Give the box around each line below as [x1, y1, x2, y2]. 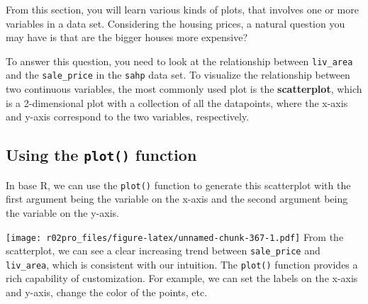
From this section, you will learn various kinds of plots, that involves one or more [6, 2, 359, 16]
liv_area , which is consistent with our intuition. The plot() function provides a [6, 257, 358, 271]
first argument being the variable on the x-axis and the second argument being [6, 191, 348, 206]
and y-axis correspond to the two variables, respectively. [6, 109, 250, 124]
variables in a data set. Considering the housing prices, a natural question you [6, 16, 345, 30]
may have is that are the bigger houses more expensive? [6, 30, 248, 45]
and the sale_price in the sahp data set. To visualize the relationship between [6, 67, 350, 82]
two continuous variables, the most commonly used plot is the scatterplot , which [6, 81, 362, 96]
